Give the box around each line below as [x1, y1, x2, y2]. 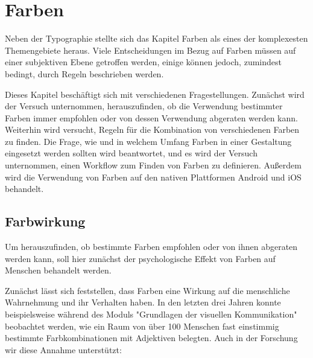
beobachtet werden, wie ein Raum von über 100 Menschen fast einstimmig [5, 319, 279, 332]
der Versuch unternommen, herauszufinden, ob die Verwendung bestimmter [5, 100, 283, 112]
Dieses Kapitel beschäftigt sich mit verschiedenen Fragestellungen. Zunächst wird [5, 88, 305, 100]
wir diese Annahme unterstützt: [5, 343, 122, 356]
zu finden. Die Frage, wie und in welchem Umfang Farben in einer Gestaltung [5, 135, 292, 147]
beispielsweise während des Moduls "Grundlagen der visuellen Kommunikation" [5, 308, 297, 321]
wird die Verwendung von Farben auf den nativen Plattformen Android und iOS [5, 170, 302, 183]
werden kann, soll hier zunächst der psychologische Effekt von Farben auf [5, 252, 276, 264]
